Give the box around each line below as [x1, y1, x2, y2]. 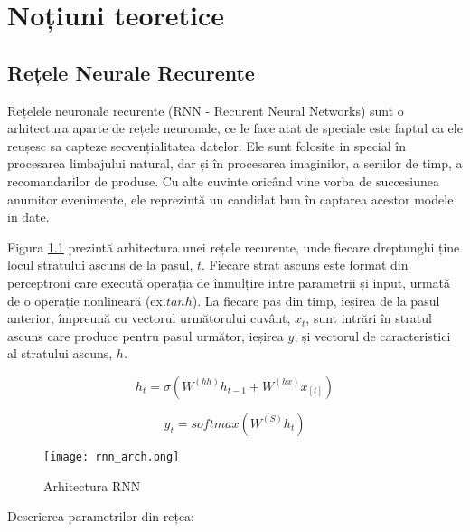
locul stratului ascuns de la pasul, [7, 255, 193, 274]
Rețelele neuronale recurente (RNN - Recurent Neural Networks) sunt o [7, 100, 404, 119]
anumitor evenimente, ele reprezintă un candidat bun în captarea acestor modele [7, 189, 454, 208]
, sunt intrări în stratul [305, 309, 432, 328]
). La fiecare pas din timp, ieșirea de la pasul [192, 290, 440, 309]
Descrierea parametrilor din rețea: [7, 507, 195, 526]
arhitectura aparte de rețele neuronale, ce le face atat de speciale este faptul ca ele [7, 119, 463, 138]
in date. [7, 207, 50, 226]
